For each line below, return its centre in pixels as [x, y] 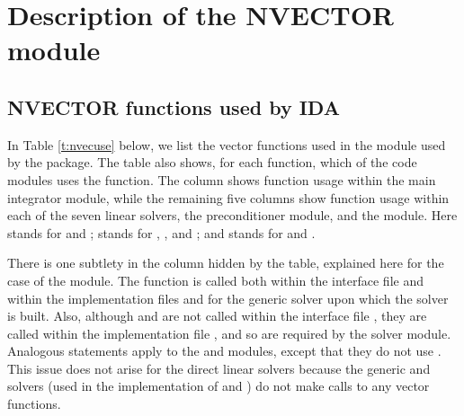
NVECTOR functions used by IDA [174, 106]
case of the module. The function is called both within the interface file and [215, 280]
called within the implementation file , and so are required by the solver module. [229, 333]
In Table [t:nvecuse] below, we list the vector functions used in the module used [227, 144]
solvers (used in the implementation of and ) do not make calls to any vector [219, 386]
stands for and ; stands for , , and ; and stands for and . [161, 232]
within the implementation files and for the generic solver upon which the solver [228, 298]
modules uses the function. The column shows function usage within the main [222, 179]
